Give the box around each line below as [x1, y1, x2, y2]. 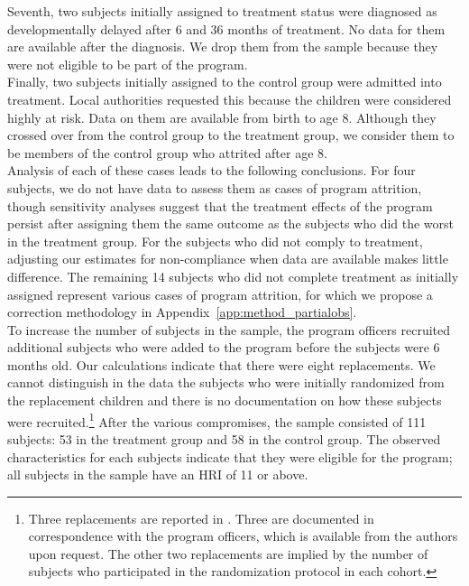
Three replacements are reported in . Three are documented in [28, 508, 374, 527]
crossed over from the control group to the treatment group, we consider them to [7, 126, 455, 144]
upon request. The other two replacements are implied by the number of [28, 544, 428, 563]
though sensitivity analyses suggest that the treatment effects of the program [7, 196, 433, 215]
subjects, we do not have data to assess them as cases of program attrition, [7, 178, 422, 197]
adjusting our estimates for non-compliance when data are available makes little [7, 249, 448, 268]
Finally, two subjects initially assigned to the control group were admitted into [7, 72, 442, 91]
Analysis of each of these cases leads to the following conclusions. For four [7, 161, 416, 180]
